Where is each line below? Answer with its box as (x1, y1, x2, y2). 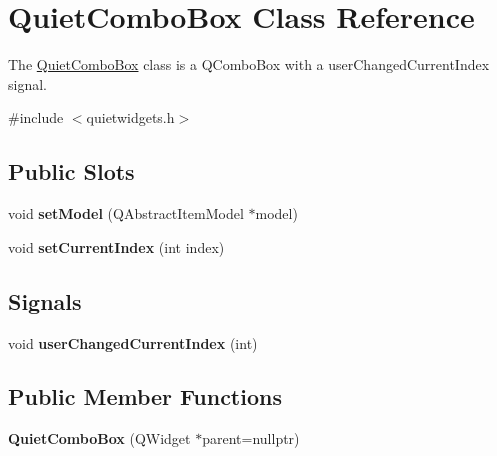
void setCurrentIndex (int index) (8, 236, 225, 257)
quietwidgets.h (86, 107, 175, 128)
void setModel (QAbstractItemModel (8, 203, 244, 224)
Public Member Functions (8, 381, 282, 412)
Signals (8, 285, 82, 316)
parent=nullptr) (202, 428, 300, 449)
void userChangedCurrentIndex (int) (8, 332, 258, 353)
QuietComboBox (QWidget (8, 428, 191, 449)
